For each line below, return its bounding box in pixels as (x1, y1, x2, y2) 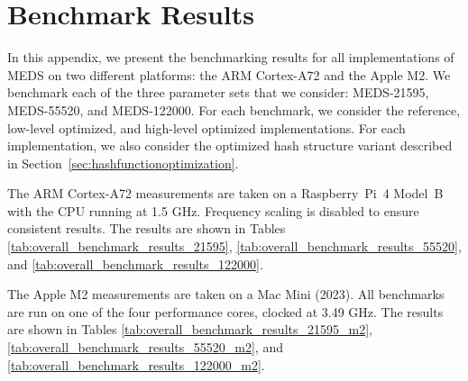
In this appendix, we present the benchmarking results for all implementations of (7, 48, 454, 67)
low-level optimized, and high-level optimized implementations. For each (7, 118, 406, 137)
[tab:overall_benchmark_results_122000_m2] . (7, 355, 265, 374)
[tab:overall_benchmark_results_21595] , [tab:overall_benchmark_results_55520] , (7, 237, 462, 256)
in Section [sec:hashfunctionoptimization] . (7, 153, 239, 172)
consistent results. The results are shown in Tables (7, 219, 286, 238)
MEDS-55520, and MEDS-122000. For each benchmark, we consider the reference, (7, 100, 461, 119)
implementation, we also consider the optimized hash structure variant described (7, 136, 453, 155)
